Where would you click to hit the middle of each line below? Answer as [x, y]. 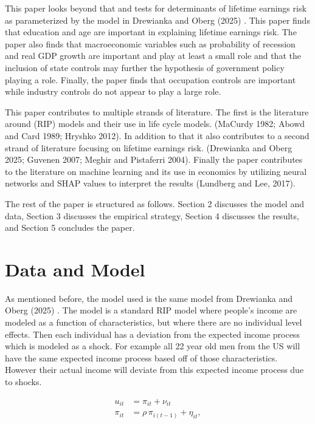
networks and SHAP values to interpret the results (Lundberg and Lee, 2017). [150, 183]
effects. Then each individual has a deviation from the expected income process [152, 334]
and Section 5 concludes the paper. [70, 227]
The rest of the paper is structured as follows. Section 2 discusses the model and [154, 203]
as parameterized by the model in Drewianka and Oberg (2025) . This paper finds [157, 20]
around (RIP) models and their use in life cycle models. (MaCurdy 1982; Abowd [155, 124]
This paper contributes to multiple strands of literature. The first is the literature [157, 111]
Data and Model [75, 269]
